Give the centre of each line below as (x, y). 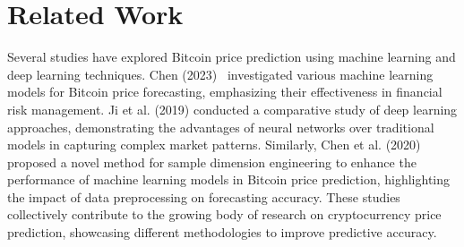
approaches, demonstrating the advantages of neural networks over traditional (221, 127)
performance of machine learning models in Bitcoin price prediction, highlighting (229, 179)
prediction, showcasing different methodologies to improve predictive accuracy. (222, 232)
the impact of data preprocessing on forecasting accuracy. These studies (204, 196)
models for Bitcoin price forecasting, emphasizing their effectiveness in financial (225, 92)
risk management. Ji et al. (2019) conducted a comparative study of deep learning (232, 109)
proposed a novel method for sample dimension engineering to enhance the (212, 162)
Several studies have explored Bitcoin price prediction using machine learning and (232, 57)
